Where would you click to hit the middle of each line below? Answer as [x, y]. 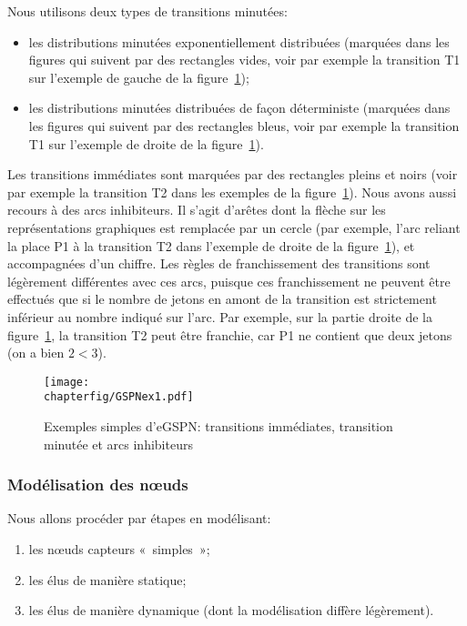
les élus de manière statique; [107, 579]
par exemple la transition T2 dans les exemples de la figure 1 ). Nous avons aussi [232, 192]
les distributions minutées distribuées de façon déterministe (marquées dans [239, 108]
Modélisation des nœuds [98, 485]
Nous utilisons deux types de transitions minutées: [147, 11]
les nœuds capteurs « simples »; [119, 549]
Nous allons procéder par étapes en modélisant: [139, 518]
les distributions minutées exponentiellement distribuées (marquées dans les [239, 41]
